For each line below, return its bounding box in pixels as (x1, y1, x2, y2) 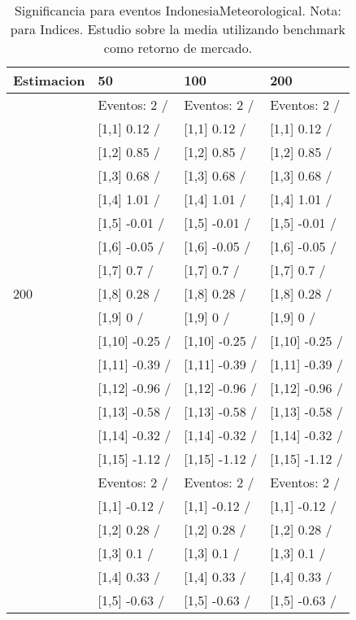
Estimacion (13, 71, 85, 90)
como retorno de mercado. (103, 38, 253, 57)
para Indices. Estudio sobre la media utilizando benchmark (10, 20, 346, 38)
